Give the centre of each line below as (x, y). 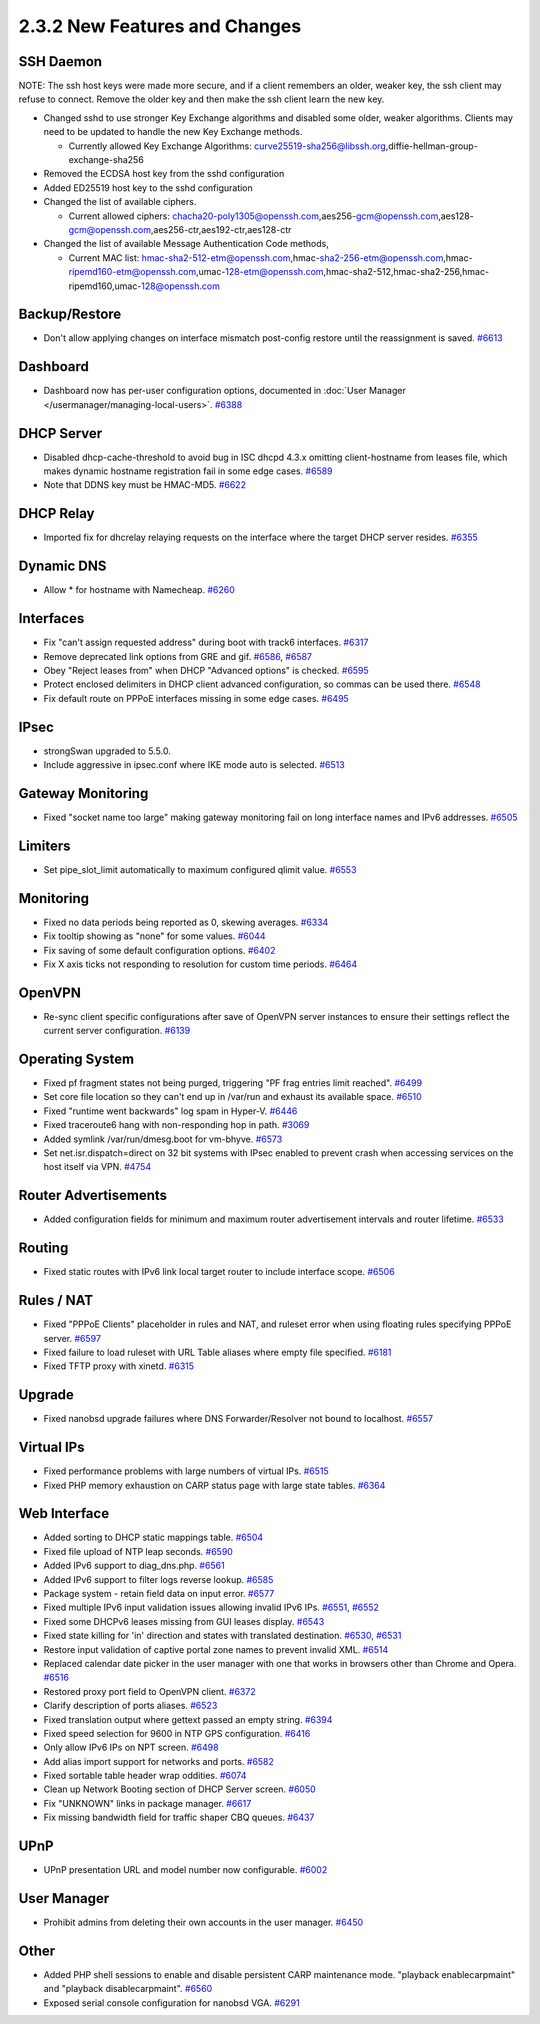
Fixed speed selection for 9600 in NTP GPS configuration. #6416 (177, 1733)
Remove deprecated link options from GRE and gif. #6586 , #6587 (178, 656)
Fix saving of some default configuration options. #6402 (159, 950)
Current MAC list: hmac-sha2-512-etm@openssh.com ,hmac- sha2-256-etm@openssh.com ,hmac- (271, 257)
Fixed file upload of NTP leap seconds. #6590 (138, 1551)
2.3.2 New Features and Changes (160, 26)
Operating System (76, 1059)
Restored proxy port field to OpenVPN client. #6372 (149, 1691)
